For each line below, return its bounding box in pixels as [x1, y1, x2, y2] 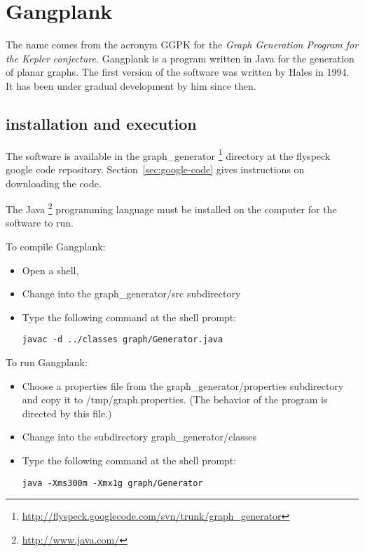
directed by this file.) [22, 405, 112, 420]
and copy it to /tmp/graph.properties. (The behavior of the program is [22, 392, 328, 407]
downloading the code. [6, 175, 102, 190]
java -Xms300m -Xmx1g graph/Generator [22, 478, 203, 488]
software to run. [6, 215, 74, 230]
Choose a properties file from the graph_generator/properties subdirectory [22, 378, 344, 393]
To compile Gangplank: [6, 238, 106, 253]
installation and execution [6, 112, 197, 134]
